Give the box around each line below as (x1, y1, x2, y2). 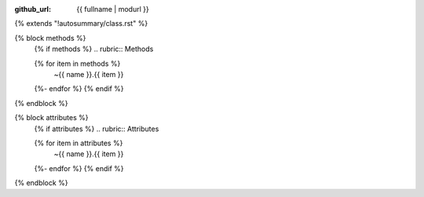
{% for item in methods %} (34, 59, 121, 68)
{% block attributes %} (14, 113, 89, 122)
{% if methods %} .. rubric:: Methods (34, 44, 154, 54)
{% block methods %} (14, 33, 86, 42)
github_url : (14, 5, 51, 13)
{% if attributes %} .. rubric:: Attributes (34, 124, 159, 133)
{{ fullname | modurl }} (76, 5, 149, 13)
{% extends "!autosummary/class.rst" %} (14, 19, 148, 28)
